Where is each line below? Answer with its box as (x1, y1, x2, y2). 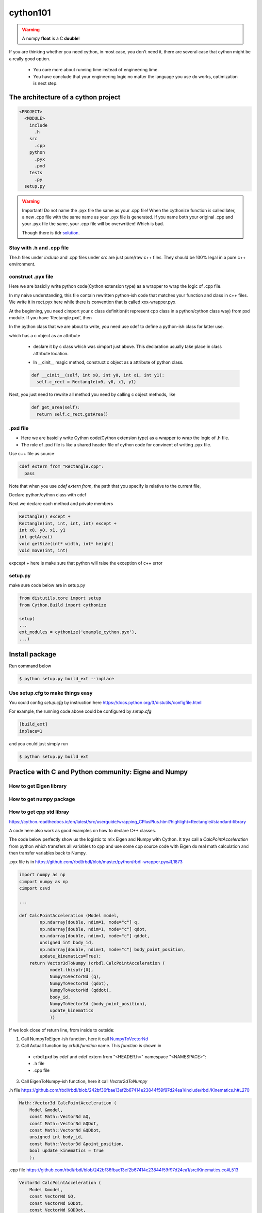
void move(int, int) (19, 548, 68, 553)
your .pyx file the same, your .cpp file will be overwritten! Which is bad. (22, 221, 164, 227)
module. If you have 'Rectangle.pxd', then (9, 314, 92, 320)
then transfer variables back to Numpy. (9, 850, 87, 856)
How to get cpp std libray (9, 808, 69, 815)
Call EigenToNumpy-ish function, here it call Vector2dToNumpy (21, 1079, 147, 1084)
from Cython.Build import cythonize (19, 602, 107, 607)
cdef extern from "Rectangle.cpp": (19, 464, 104, 469)
